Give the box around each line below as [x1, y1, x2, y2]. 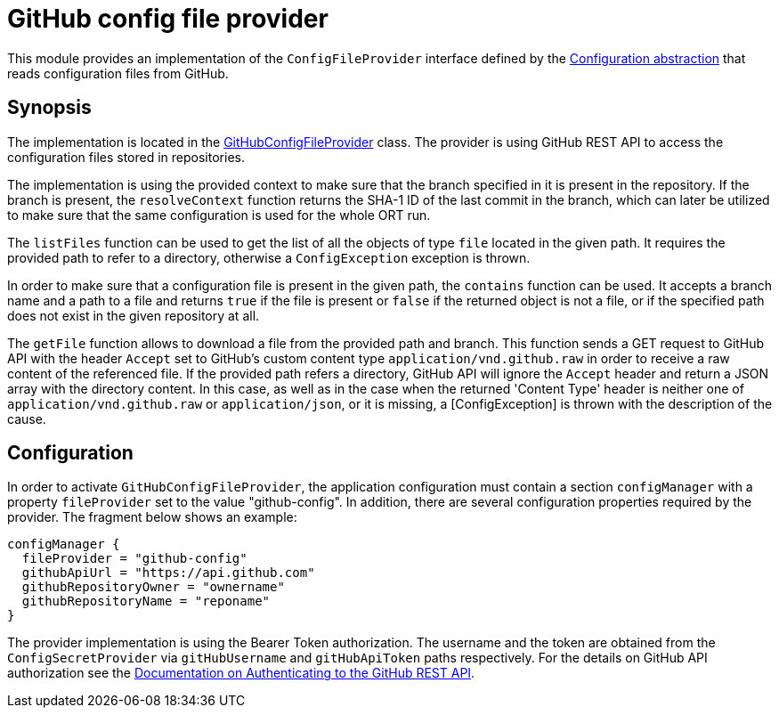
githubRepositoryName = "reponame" [21, 594, 271, 609]
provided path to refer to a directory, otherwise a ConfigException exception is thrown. [7, 249, 531, 265]
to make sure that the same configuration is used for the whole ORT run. [7, 207, 431, 223]
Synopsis [7, 96, 92, 119]
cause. [7, 410, 46, 427]
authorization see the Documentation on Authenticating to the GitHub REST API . [7, 665, 475, 681]
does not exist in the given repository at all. [7, 307, 260, 323]
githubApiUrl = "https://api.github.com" [21, 565, 315, 581]
